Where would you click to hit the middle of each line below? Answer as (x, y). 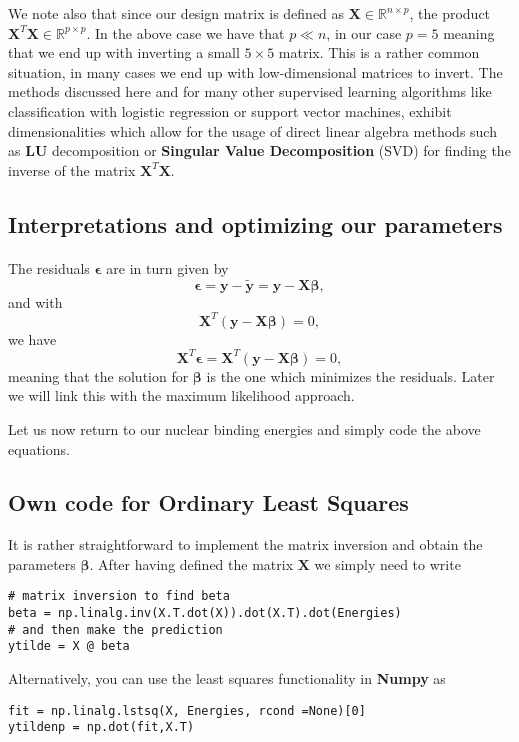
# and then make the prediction (115, 629)
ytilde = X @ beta (69, 646)
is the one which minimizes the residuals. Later (350, 375)
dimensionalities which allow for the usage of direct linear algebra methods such (252, 130)
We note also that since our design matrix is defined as (176, 13)
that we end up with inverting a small (124, 52)
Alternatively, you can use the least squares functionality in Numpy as (227, 678)
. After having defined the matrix (191, 563)
